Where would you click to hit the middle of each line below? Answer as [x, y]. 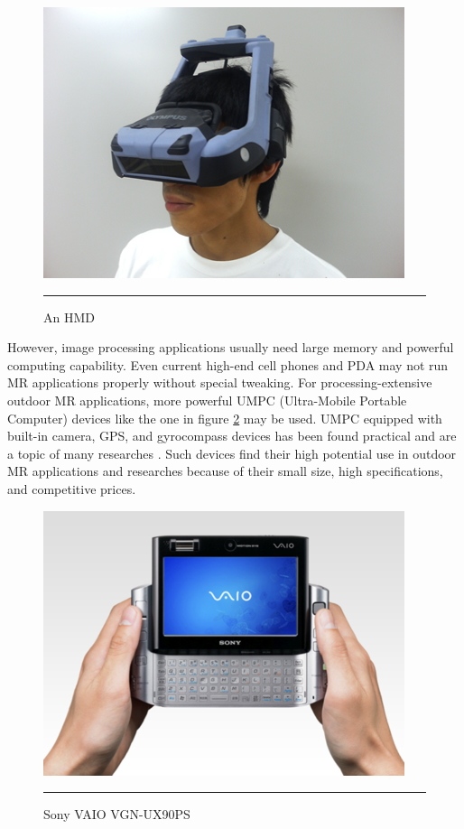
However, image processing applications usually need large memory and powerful [231, 347]
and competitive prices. [72, 488]
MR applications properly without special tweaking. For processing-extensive [220, 382]
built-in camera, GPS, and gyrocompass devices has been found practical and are [232, 436]
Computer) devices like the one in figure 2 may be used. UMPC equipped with [225, 418]
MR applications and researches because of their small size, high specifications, [225, 471]
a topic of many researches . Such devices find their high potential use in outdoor [232, 453]
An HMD [69, 317]
